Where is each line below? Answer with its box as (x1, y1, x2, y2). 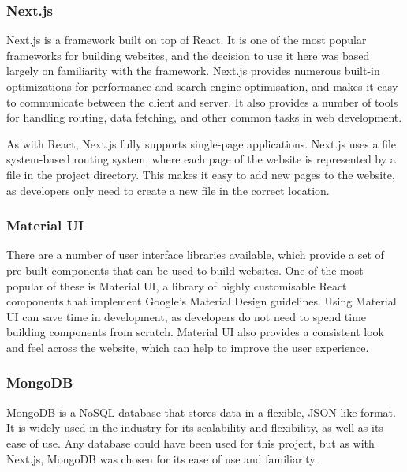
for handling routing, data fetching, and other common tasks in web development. (6, 109, 402, 125)
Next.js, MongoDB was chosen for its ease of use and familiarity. (6, 450, 318, 466)
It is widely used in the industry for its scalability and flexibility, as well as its (6, 419, 383, 436)
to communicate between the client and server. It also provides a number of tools (6, 93, 398, 110)
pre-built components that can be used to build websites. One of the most (6, 261, 364, 278)
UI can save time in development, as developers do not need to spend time (6, 308, 367, 324)
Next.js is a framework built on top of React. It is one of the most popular (6, 32, 367, 48)
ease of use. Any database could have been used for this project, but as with (6, 434, 375, 451)
